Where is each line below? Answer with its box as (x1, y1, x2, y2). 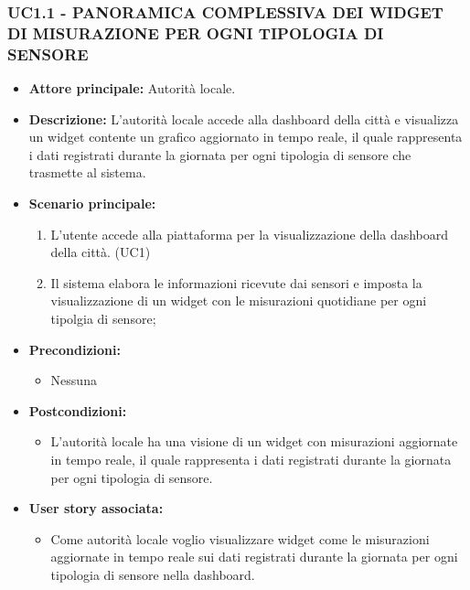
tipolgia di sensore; (50, 309, 156, 327)
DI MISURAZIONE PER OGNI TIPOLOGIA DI (7, 21, 384, 44)
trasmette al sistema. (28, 163, 146, 182)
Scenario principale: (28, 194, 156, 213)
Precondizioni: (28, 339, 121, 359)
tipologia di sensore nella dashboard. (50, 564, 255, 584)
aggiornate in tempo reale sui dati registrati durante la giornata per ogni (50, 547, 458, 566)
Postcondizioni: (28, 401, 127, 420)
